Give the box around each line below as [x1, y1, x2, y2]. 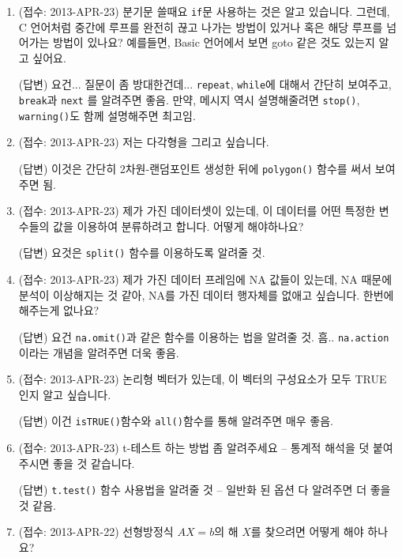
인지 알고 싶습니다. [18, 386, 111, 402]
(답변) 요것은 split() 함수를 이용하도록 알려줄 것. [18, 244, 265, 261]
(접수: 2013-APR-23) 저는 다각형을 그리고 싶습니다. [18, 134, 269, 150]
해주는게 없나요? [18, 302, 100, 319]
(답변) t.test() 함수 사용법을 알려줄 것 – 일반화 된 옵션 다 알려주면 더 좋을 [18, 481, 391, 498]
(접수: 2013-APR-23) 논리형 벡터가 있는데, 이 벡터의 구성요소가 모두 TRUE [18, 371, 387, 387]
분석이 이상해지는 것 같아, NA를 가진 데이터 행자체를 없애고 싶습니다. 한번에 [18, 286, 394, 303]
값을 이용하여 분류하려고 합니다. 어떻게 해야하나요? [53, 217, 304, 234]
